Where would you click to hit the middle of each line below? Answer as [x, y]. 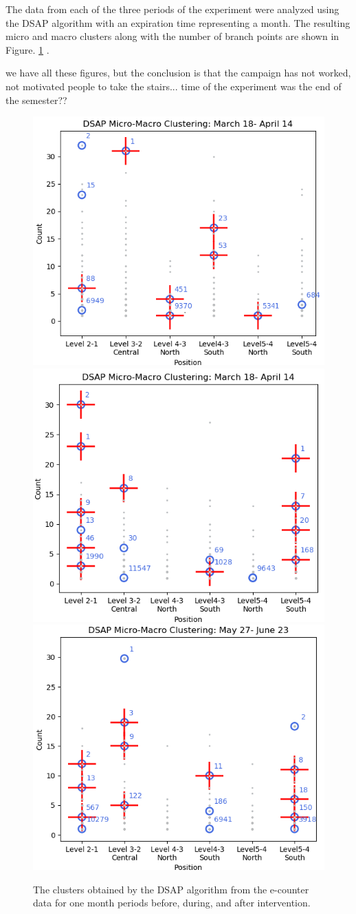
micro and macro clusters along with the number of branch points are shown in [173, 36]
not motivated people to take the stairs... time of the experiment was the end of [174, 86]
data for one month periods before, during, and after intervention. [172, 903]
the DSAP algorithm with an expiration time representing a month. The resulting [178, 22]
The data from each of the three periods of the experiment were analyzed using [173, 9]
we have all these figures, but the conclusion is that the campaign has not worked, [178, 73]
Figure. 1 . [27, 49]
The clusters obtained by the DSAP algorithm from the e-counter [171, 889]
